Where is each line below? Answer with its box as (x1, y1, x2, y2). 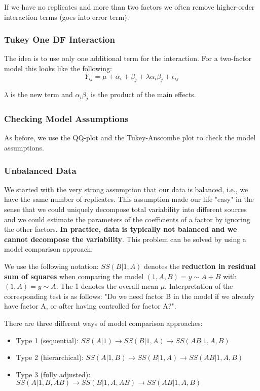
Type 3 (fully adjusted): (16, 369, 91, 379)
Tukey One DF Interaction (4, 33, 115, 46)
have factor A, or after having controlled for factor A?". (4, 300, 176, 311)
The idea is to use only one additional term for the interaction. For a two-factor (4, 53, 252, 64)
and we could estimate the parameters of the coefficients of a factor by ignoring (4, 214, 250, 224)
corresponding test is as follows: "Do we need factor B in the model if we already (4, 290, 255, 301)
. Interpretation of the (165, 281, 233, 291)
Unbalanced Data (4, 164, 77, 176)
